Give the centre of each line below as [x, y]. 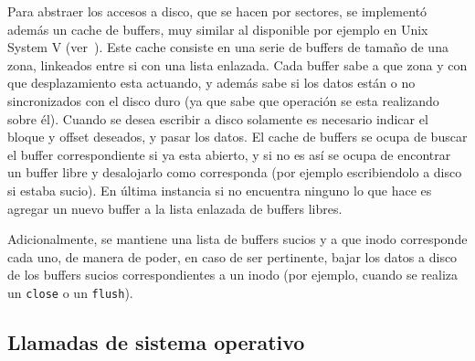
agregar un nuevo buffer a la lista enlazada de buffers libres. [175, 208]
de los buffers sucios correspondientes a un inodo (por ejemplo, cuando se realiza [233, 275]
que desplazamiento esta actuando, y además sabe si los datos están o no [211, 83]
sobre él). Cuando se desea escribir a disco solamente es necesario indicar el [218, 118]
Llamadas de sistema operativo [156, 341]
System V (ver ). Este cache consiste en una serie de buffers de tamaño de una [228, 47]
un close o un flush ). [70, 292]
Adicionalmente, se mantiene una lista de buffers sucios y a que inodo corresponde [237, 239]
